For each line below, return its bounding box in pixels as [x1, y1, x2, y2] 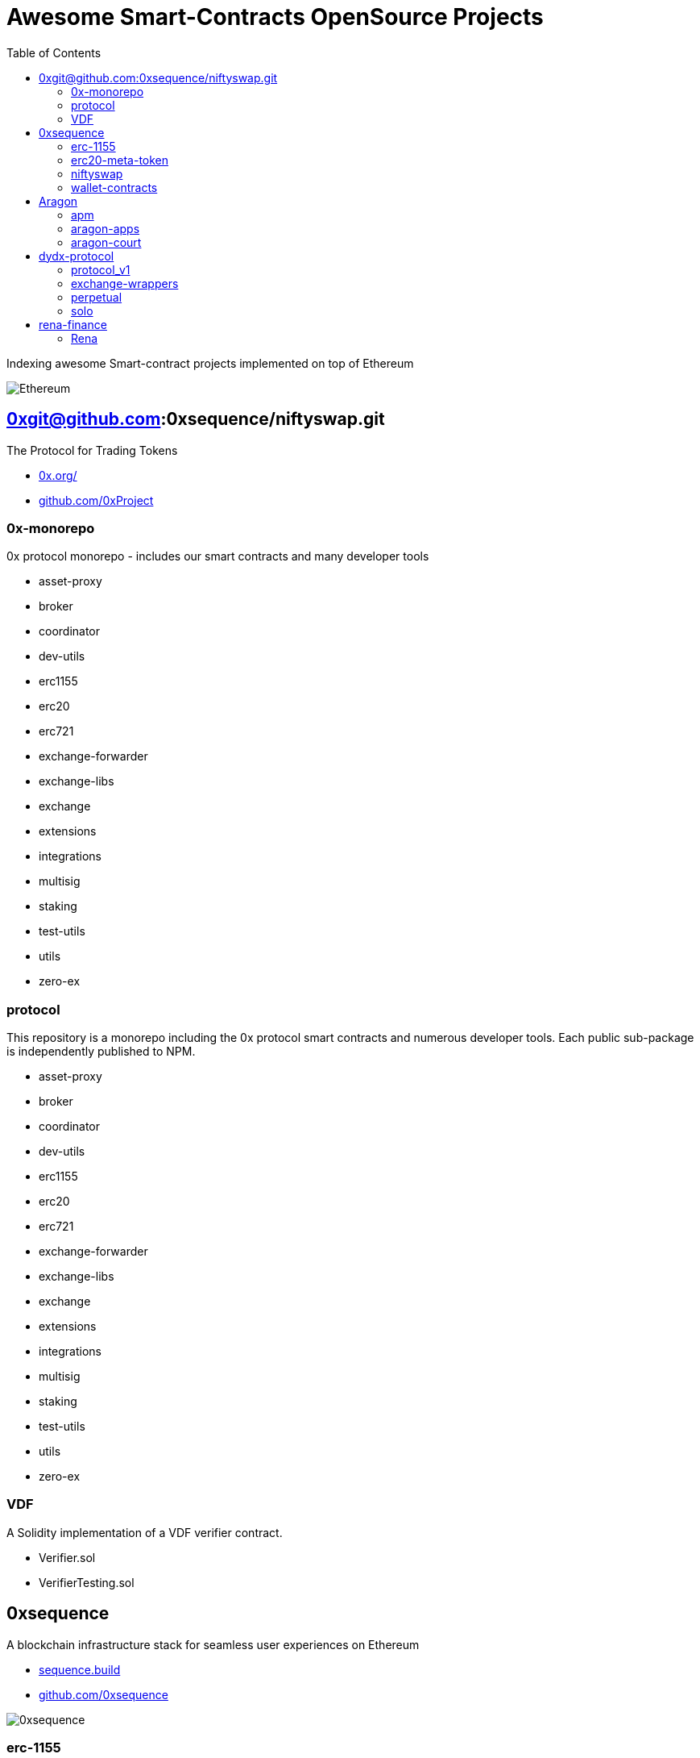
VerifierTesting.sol [39, 1575, 135, 1589]
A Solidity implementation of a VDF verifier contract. [6, 1525, 283, 1539]
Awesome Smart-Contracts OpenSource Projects [6, 3, 544, 31]
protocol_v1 [71, 262, 130, 277]
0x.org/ [39, 468, 77, 482]
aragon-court [71, 235, 142, 249]
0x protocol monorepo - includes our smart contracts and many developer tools [6, 549, 429, 564]
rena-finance [39, 317, 107, 331]
